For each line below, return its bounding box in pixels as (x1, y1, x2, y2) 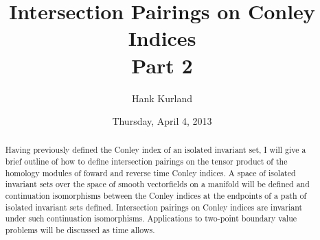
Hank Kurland (132, 91, 192, 105)
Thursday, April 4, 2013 (112, 114, 212, 128)
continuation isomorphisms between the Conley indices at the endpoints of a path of (5, 190, 307, 202)
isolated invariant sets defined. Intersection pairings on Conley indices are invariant (5, 201, 303, 213)
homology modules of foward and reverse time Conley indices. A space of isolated (5, 167, 296, 178)
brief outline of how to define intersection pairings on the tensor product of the (5, 156, 288, 167)
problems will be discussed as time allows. (5, 224, 155, 236)
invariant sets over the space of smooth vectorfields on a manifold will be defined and (5, 178, 310, 190)
